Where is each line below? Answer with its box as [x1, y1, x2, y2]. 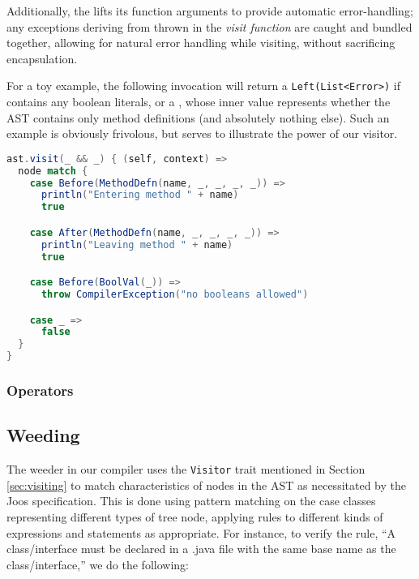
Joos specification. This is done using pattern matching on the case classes [6, 492, 376, 509]
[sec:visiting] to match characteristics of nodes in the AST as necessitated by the [6, 476, 406, 493]
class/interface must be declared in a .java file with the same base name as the [6, 540, 396, 557]
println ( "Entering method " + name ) [41, 189, 239, 201]
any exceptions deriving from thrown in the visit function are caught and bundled [6, 18, 413, 35]
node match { [18, 165, 88, 177]
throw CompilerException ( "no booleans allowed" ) [41, 289, 309, 300]
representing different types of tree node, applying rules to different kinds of [6, 508, 383, 525]
